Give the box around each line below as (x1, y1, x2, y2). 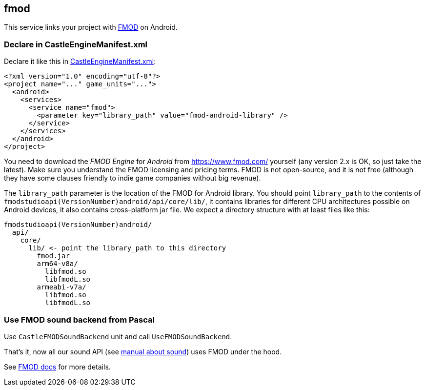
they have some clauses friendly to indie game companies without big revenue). (4, 174, 261, 183)
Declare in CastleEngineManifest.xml (4, 39, 148, 49)
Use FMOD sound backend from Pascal (4, 314, 155, 325)
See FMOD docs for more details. (4, 362, 111, 371)
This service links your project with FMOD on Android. (4, 23, 178, 32)
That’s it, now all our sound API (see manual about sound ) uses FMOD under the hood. (4, 347, 282, 356)
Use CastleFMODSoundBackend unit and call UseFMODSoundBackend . (4, 332, 232, 341)
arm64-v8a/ (37, 260, 78, 268)
